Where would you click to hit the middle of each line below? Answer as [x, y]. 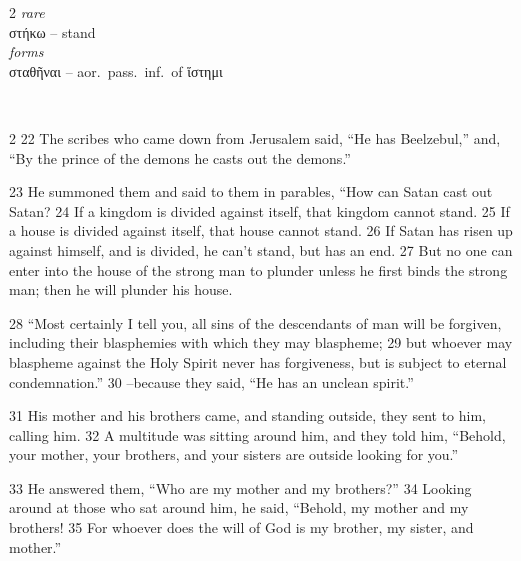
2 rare [27, 12]
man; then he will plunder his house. [121, 289]
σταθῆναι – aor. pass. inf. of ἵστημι [116, 70]
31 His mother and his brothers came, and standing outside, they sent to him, [247, 415]
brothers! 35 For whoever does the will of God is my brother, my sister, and [241, 527]
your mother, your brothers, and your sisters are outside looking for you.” [234, 454]
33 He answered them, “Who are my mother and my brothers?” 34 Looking [240, 487]
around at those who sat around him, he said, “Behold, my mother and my [239, 507]
